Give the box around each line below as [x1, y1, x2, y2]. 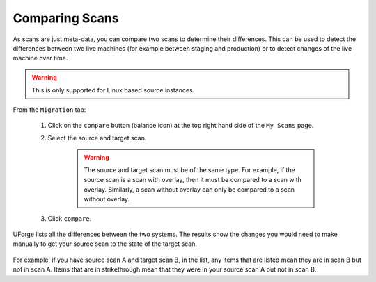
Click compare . [47, 214, 92, 222]
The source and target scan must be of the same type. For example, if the [84, 166, 295, 174]
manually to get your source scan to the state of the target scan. [13, 240, 198, 248]
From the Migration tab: [13, 105, 86, 114]
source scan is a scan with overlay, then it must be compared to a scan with [84, 176, 302, 184]
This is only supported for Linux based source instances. [31, 86, 195, 94]
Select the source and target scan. [47, 134, 147, 142]
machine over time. [13, 54, 68, 63]
